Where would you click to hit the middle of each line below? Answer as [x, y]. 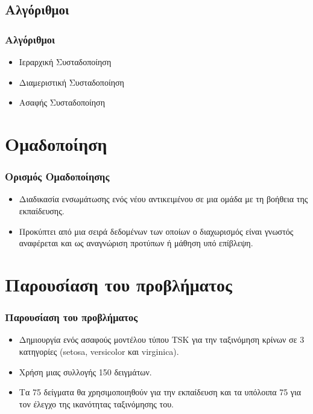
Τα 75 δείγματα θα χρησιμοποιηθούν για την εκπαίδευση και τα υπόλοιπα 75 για [160, 392]
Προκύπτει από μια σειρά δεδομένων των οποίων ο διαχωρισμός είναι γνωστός [156, 231]
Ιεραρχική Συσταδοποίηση [65, 62]
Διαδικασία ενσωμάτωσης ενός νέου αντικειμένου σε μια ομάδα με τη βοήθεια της [163, 199]
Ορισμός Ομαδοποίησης [57, 177]
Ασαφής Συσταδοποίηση [62, 102]
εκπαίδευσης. [42, 210]
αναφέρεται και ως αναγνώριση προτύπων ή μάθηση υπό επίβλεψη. [136, 243]
